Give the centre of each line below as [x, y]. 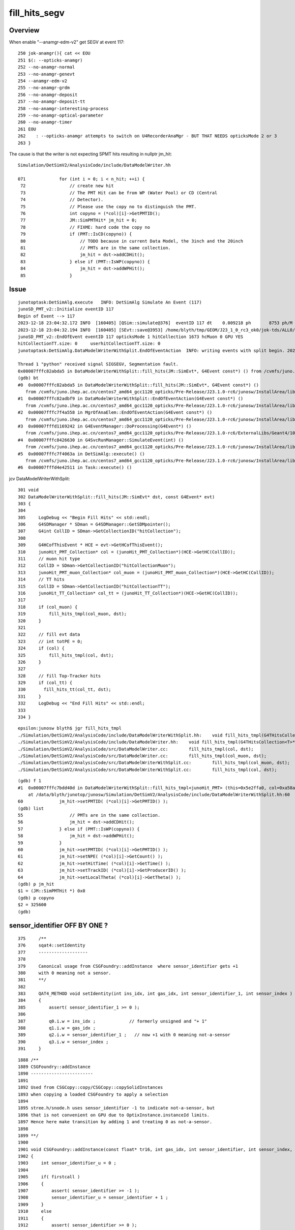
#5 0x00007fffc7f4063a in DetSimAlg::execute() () [81, 454]
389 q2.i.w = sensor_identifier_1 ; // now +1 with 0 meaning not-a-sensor [124, 1035]
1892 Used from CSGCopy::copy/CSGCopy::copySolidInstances [90, 1088]
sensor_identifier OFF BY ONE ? [59, 926]
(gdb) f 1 [29, 781]
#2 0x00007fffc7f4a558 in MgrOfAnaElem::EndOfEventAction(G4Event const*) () [115, 413]
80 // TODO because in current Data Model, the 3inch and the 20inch [132, 241]
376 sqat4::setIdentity [52, 945]
